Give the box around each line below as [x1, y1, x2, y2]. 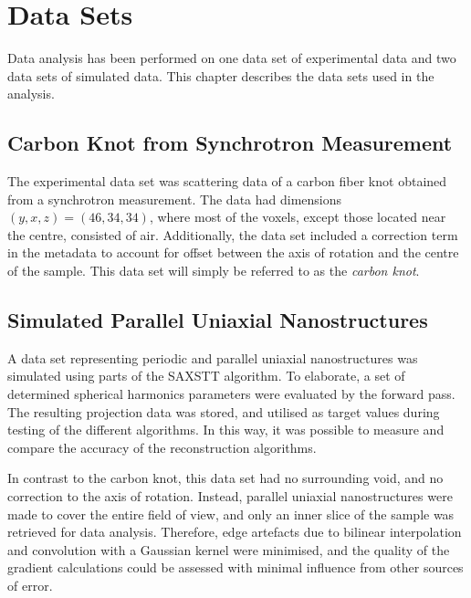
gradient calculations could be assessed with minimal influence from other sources [7, 558, 464, 577]
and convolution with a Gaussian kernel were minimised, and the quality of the [7, 540, 450, 559]
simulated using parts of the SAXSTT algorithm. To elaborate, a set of [7, 366, 405, 385]
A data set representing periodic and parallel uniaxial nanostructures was [7, 348, 418, 367]
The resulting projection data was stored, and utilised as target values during [7, 402, 440, 421]
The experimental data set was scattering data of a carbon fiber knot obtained [7, 172, 447, 191]
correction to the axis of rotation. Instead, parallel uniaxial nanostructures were [7, 487, 453, 506]
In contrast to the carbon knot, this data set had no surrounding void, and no [7, 468, 444, 488]
